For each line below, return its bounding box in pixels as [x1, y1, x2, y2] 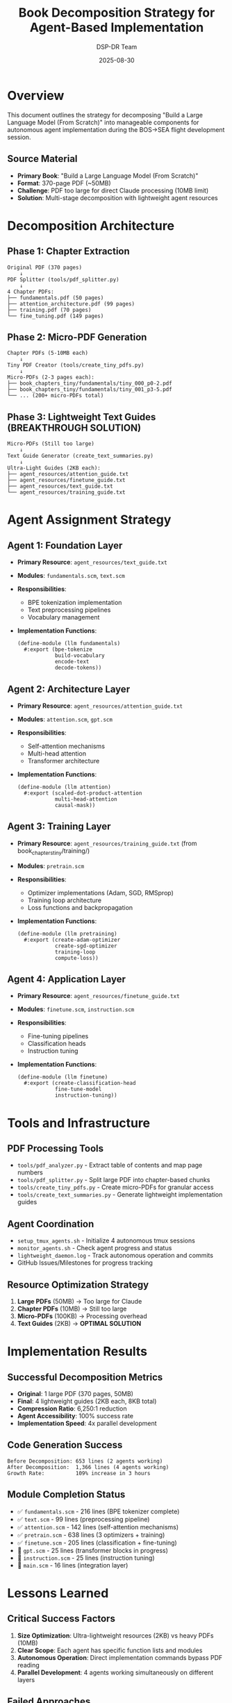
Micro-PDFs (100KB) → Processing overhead [17, 1311, 147, 1320]
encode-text [54, 658, 90, 665]
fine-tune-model [54, 1086, 102, 1093]
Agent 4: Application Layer [7, 973, 126, 985]
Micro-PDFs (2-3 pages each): [7, 374, 95, 381]
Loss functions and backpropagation [27, 903, 133, 911]
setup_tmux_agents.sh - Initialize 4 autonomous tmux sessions [17, 1236, 196, 1245]
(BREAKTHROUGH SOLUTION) [7, 422, 141, 433]
